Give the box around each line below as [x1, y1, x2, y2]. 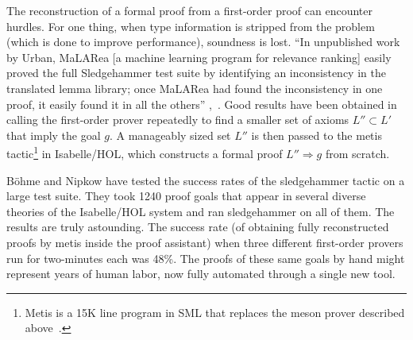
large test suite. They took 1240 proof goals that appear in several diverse [6, 187, 366, 204]
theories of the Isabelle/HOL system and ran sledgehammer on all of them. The [6, 203, 395, 219]
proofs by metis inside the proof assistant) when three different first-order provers [6, 234, 403, 250]
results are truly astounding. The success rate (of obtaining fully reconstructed [6, 218, 389, 235]
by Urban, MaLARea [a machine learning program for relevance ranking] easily [6, 48, 392, 65]
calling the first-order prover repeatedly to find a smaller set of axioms [6, 111, 349, 128]
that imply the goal [6, 126, 101, 143]
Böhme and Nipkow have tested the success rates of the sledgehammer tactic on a [6, 172, 405, 188]
